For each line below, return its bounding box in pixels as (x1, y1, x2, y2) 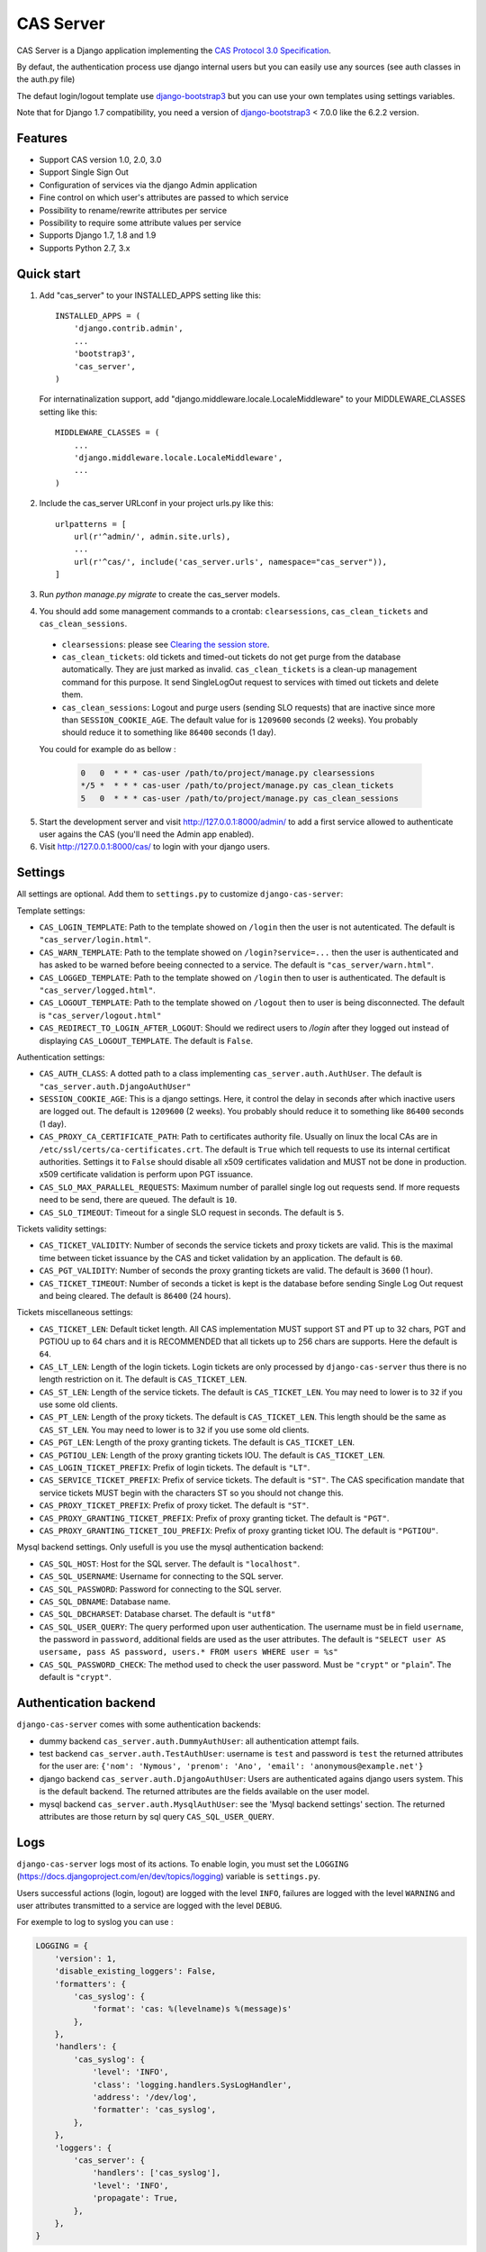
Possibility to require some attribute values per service (39, 217, 242, 228)
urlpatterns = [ (55, 519, 127, 529)
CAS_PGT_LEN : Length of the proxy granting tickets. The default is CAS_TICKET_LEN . (39, 1437, 355, 1448)
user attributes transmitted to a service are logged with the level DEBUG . (16, 1900, 283, 1911)
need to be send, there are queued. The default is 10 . (39, 1194, 238, 1205)
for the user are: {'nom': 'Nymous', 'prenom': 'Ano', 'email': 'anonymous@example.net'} (39, 1761, 424, 1772)
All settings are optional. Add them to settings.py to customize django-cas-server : (16, 888, 344, 900)
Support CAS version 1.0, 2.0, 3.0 (39, 154, 162, 166)
